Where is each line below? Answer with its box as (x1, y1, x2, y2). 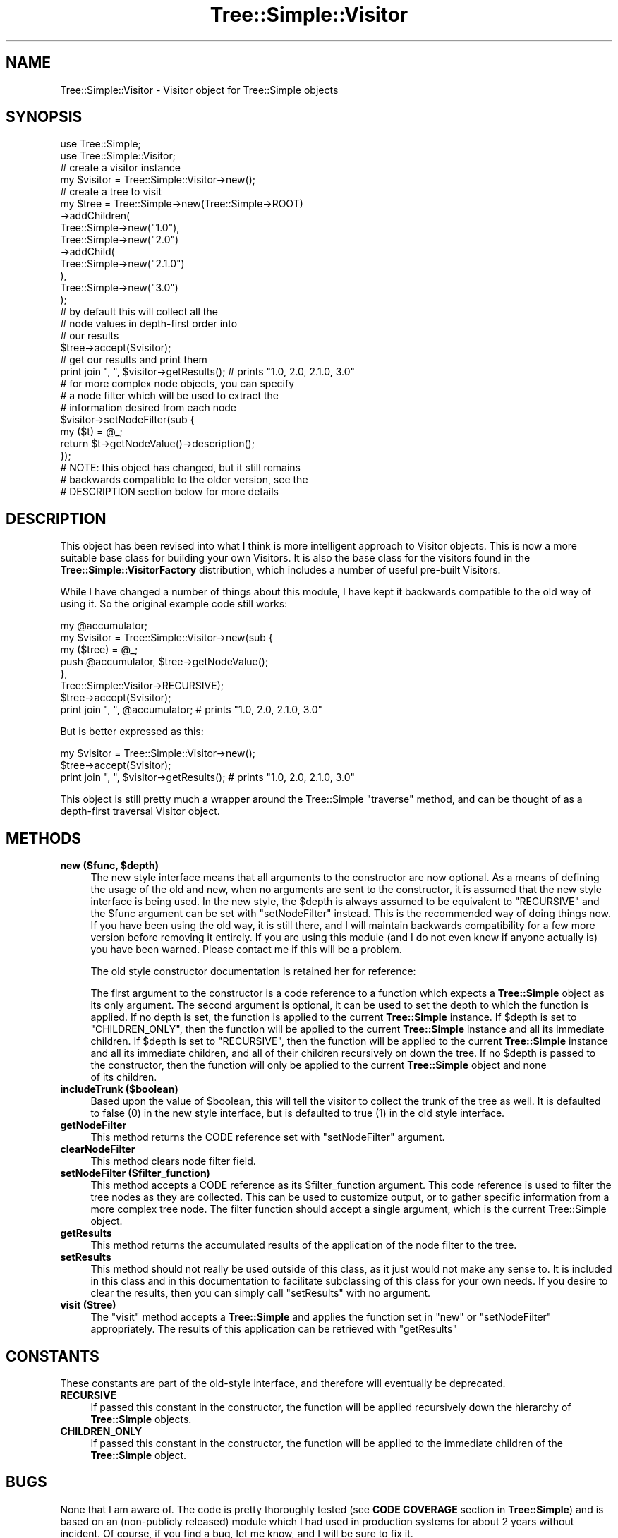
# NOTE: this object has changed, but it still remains (60, 461, 301, 474)
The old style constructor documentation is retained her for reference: (90, 965, 416, 978)
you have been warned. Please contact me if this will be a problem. (90, 943, 402, 956)
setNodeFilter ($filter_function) (60, 1167, 210, 1180)
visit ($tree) (60, 1299, 116, 1312)
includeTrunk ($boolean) (60, 1083, 178, 1096)
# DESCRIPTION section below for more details (60, 485, 279, 498)
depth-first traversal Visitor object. (60, 805, 220, 818)
